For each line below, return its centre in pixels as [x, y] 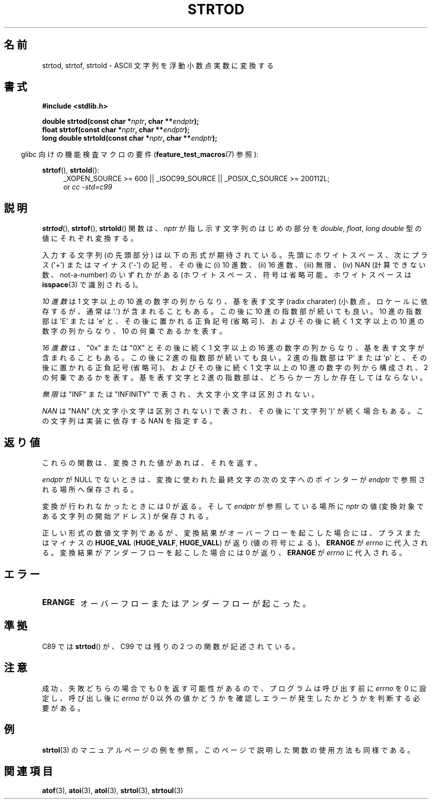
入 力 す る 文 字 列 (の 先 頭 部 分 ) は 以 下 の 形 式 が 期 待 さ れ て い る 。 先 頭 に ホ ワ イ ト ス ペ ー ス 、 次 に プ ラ [235, 255]
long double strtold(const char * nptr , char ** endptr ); [130, 138]
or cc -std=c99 [88, 187]
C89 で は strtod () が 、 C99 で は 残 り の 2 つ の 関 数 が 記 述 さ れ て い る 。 [171, 646]
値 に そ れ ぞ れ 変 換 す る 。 [90, 238]
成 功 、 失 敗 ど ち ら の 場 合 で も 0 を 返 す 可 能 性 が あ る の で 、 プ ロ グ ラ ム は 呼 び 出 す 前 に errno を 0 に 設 [234, 688]
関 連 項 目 [28, 771]
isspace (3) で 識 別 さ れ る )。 [92, 285]
